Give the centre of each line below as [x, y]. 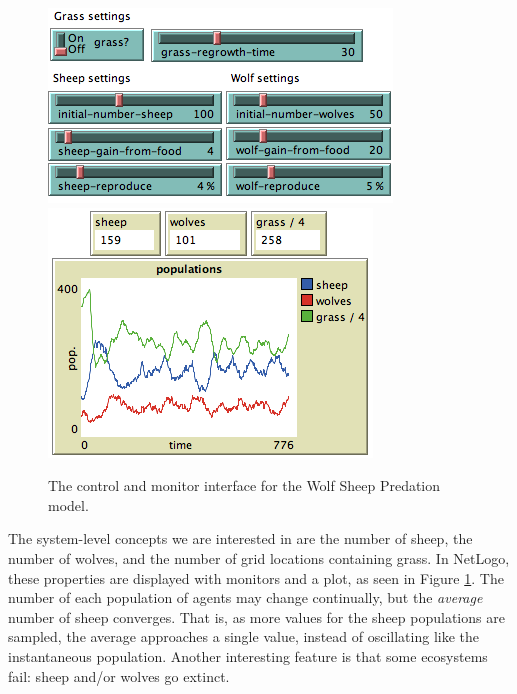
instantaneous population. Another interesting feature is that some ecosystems [248, 655]
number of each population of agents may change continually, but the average [245, 597]
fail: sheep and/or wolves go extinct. [119, 675]
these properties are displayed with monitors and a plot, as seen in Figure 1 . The [256, 577]
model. [68, 504]
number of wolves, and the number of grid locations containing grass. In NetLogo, [259, 557]
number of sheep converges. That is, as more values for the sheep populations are [256, 616]
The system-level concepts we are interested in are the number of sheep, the [240, 538]
